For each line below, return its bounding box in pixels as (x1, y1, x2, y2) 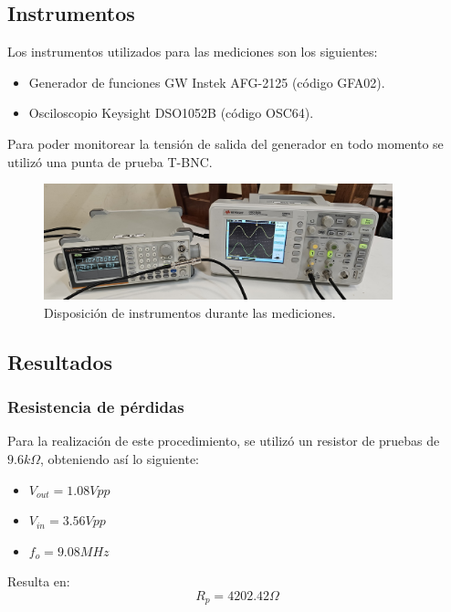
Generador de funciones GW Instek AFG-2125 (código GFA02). (28, 72, 385, 91)
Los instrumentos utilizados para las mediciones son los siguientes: (7, 42, 378, 61)
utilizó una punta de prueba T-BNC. (7, 152, 213, 171)
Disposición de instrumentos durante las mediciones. (44, 302, 336, 322)
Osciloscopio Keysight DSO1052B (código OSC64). (28, 103, 314, 122)
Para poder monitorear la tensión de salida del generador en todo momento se (7, 133, 444, 153)
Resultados (7, 347, 112, 375)
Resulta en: (7, 572, 70, 591)
